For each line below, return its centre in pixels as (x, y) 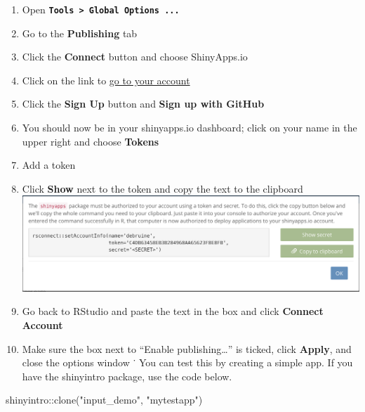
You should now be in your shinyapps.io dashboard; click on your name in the (190, 128)
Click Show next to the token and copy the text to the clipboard (162, 188)
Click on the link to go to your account (106, 80)
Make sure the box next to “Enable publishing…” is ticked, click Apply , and (187, 348)
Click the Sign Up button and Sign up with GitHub (143, 104)
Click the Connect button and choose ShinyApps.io (135, 57)
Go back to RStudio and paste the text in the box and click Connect (173, 311)
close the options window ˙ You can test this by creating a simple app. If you (187, 362)
